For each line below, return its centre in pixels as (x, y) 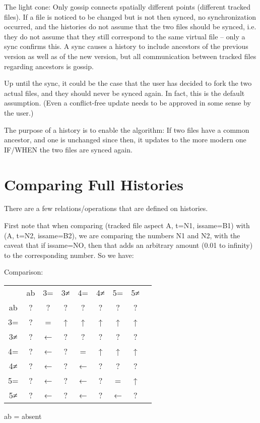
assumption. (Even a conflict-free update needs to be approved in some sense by (127, 103)
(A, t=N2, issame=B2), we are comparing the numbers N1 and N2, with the (122, 235)
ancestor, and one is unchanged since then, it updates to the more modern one (125, 140)
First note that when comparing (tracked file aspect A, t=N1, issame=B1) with (127, 225)
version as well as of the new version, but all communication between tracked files (130, 56)
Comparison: (24, 272)
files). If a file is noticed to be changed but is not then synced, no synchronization (130, 16)
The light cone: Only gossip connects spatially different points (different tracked (127, 7)
